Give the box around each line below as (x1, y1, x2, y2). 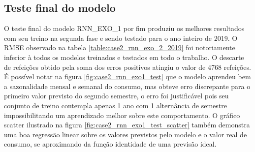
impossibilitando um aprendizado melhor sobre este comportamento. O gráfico (4, 110, 240, 120)
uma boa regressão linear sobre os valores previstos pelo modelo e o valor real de (4, 129, 247, 139)
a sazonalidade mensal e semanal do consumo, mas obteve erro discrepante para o (4, 81, 251, 91)
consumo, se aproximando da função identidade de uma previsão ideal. (4, 139, 217, 149)
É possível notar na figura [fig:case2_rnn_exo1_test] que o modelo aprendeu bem (4, 71, 251, 82)
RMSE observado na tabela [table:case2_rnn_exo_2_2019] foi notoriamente (4, 42, 235, 53)
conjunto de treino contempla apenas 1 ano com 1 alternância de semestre (4, 100, 227, 110)
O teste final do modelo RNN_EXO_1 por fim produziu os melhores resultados (4, 23, 245, 33)
